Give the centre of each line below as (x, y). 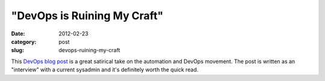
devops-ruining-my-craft (89, 50)
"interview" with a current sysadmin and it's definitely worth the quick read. (105, 70)
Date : (18, 34)
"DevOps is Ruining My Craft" (87, 16)
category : (24, 41)
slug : (17, 50)
